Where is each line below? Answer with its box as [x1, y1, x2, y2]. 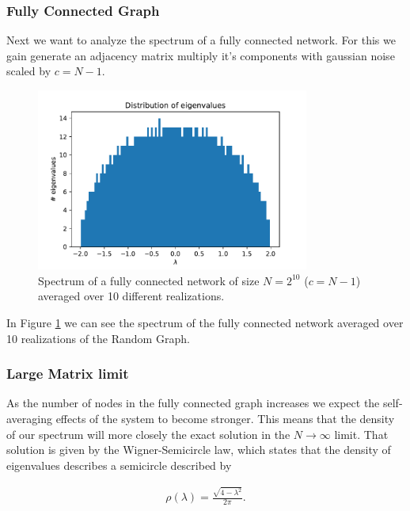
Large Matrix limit [6, 364, 129, 383]
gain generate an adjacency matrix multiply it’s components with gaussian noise [6, 47, 395, 63]
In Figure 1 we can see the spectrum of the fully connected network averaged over [6, 314, 404, 330]
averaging [6, 410, 52, 426]
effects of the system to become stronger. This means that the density [55, 410, 395, 426]
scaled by [6, 63, 51, 79]
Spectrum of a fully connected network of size [38, 272, 260, 288]
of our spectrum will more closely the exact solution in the [6, 425, 290, 442]
